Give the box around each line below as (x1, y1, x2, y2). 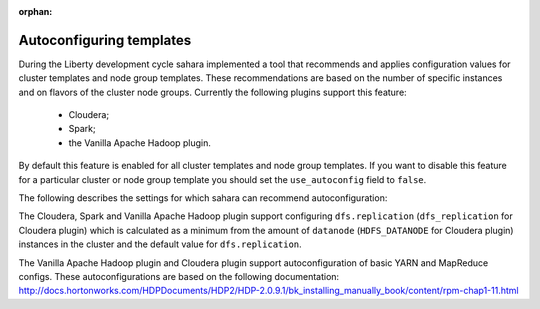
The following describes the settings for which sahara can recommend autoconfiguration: (18, 192, 388, 204)
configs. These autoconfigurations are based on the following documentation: (18, 270, 340, 282)
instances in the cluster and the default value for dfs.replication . (18, 238, 302, 250)
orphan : (18, 6, 53, 17)
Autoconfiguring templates (18, 31, 192, 49)
